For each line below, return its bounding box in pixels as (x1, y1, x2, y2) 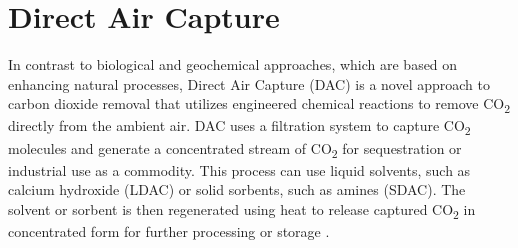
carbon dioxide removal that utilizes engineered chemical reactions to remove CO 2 (8, 93, 510, 117)
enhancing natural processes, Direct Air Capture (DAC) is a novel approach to (8, 73, 490, 94)
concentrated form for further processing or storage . (8, 221, 330, 241)
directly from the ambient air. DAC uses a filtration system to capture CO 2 (8, 115, 471, 139)
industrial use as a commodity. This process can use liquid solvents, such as (8, 159, 471, 180)
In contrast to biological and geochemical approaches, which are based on (8, 54, 458, 75)
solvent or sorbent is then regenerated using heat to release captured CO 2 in (8, 198, 476, 222)
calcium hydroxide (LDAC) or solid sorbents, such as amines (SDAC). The (8, 179, 466, 200)
